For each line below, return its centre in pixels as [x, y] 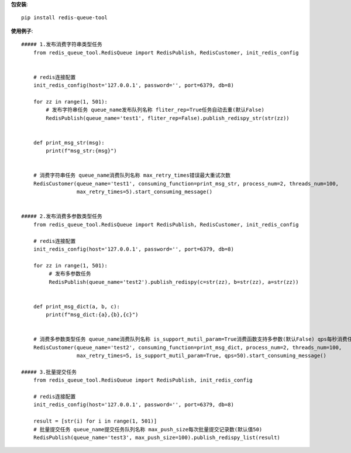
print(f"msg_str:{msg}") [81, 151]
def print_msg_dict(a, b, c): [76, 306]
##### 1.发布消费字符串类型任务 [62, 44]
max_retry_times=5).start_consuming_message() [144, 192]
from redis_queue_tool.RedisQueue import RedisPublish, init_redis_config [143, 380]
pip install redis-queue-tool [65, 18]
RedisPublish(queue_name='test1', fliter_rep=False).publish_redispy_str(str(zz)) [168, 118]
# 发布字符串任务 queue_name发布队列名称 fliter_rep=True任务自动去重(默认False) [155, 110]
